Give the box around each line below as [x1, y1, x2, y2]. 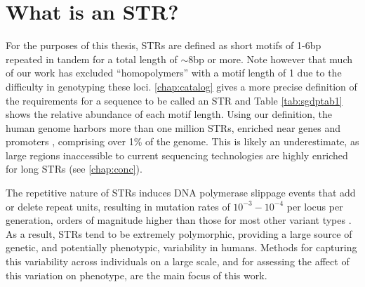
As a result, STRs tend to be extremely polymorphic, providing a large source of [6, 226, 352, 241]
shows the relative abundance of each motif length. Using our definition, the [6, 107, 333, 121]
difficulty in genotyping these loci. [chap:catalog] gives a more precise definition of [6, 79, 357, 93]
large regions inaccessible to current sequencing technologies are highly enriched [6, 147, 348, 162]
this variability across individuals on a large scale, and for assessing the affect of [6, 254, 350, 269]
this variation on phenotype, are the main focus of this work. [6, 267, 267, 282]
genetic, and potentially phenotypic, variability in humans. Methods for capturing [6, 240, 357, 255]
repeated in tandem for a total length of [6, 51, 178, 66]
